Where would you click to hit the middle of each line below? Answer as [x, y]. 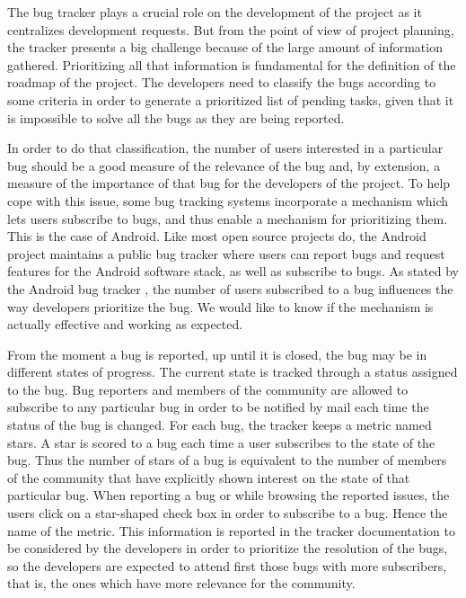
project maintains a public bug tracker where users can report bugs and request [226, 253]
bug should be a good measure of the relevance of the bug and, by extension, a [224, 165]
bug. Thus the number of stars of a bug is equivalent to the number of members [227, 460]
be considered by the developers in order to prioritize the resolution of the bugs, [228, 548]
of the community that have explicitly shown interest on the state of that [209, 477]
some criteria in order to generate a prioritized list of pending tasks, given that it [231, 99]
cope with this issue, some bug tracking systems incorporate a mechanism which [228, 200]
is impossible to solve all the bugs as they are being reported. [176, 117]
